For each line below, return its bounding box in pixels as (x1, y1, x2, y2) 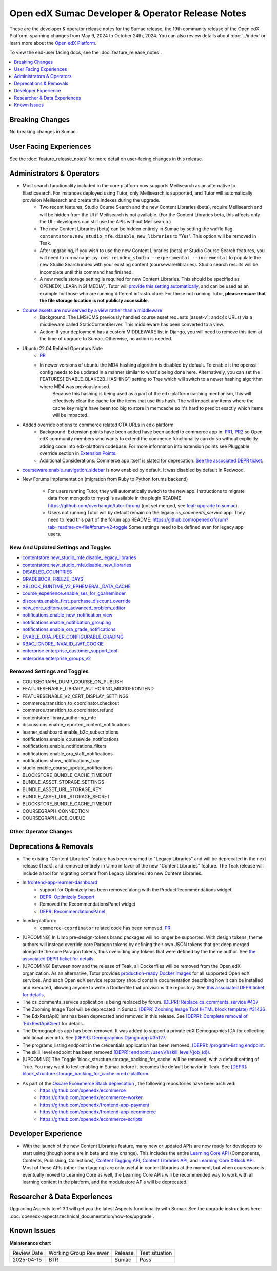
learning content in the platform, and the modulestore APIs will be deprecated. (22, 1179, 188, 1185)
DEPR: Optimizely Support (39, 894, 95, 900)
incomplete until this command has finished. (39, 268, 133, 275)
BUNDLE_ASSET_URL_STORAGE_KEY (22, 786, 102, 793)
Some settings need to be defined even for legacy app (128, 524, 244, 530)
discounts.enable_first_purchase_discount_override (22, 598, 131, 604)
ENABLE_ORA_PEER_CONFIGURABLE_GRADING (22, 633, 124, 640)
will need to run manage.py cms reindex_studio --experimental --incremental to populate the (39, 255, 261, 261)
